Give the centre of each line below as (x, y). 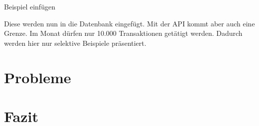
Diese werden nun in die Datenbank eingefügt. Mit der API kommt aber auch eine (129, 23)
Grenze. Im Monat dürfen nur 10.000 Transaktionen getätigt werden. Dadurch (123, 33)
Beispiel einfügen (30, 6)
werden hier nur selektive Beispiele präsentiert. (75, 43)
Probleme (38, 77)
